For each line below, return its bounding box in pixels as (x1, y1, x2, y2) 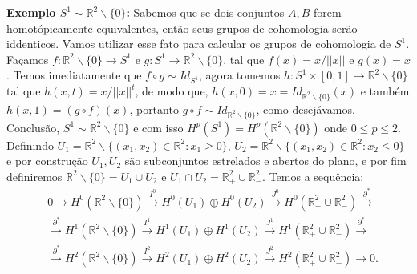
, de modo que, (135, 83, 208, 99)
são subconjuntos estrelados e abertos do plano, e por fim (124, 152, 407, 169)
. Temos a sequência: (262, 167, 364, 184)
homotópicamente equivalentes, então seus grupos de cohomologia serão (6, 19, 358, 36)
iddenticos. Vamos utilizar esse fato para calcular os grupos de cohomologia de (6, 35, 391, 52)
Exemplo (6, 4, 56, 20)
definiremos (6, 167, 63, 184)
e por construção (6, 152, 88, 169)
